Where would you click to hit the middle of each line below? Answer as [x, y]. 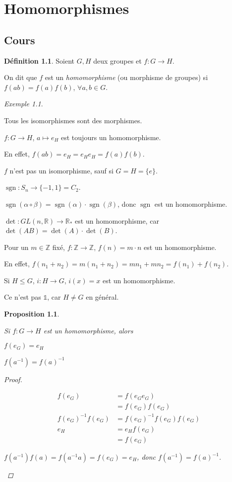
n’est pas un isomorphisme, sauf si [61, 170]
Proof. [13, 379]
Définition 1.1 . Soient [39, 60]
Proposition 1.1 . [32, 314]
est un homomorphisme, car [117, 220]
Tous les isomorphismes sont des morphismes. [73, 120]
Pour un [16, 247]
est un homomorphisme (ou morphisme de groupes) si [126, 77]
